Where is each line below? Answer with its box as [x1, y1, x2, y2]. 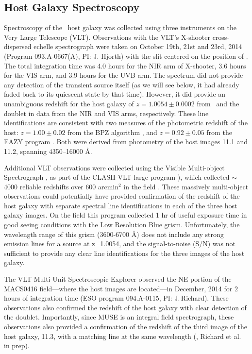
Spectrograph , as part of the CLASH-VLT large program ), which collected [4, 172, 230, 182]
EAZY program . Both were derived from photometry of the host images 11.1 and [4, 136, 248, 147]
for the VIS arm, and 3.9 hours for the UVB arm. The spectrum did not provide [4, 70, 243, 80]
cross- [212, 32, 230, 42]
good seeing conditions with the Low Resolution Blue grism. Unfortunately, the [4, 219, 240, 230]
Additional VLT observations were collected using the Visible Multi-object [4, 162, 225, 172]
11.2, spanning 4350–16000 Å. [4, 146, 92, 156]
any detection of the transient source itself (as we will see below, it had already [4, 79, 239, 89]
